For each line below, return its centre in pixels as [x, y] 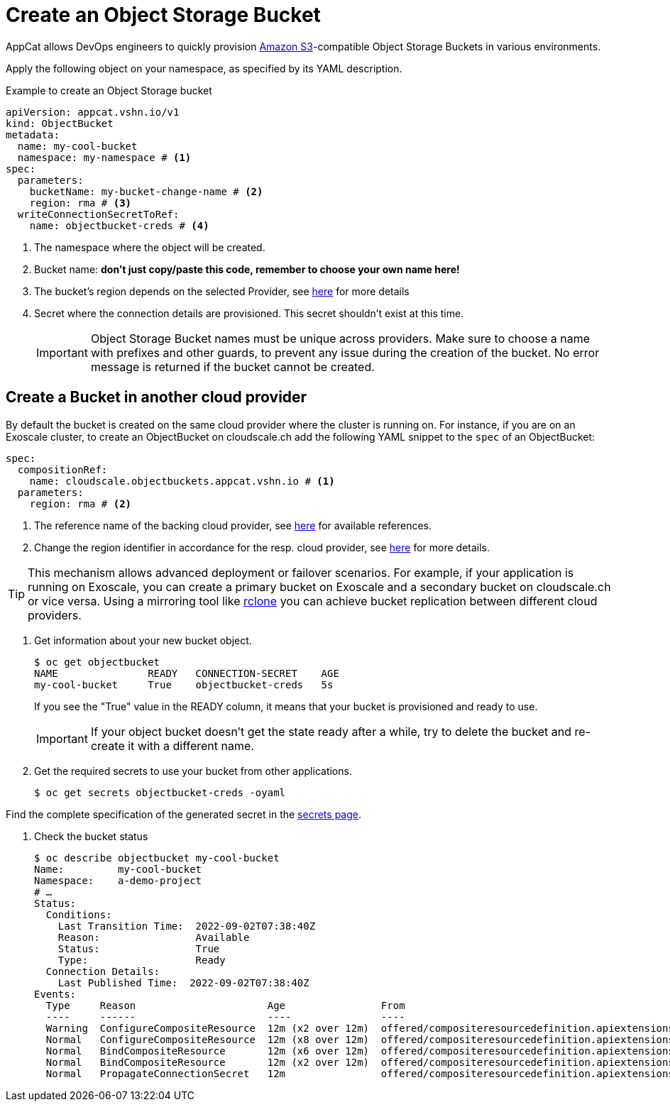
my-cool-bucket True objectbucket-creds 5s [184, 684]
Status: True [139, 948]
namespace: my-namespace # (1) [104, 157]
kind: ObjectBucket [60, 123]
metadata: [33, 134]
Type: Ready [142, 960]
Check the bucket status [91, 836]
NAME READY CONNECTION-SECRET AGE [187, 673]
